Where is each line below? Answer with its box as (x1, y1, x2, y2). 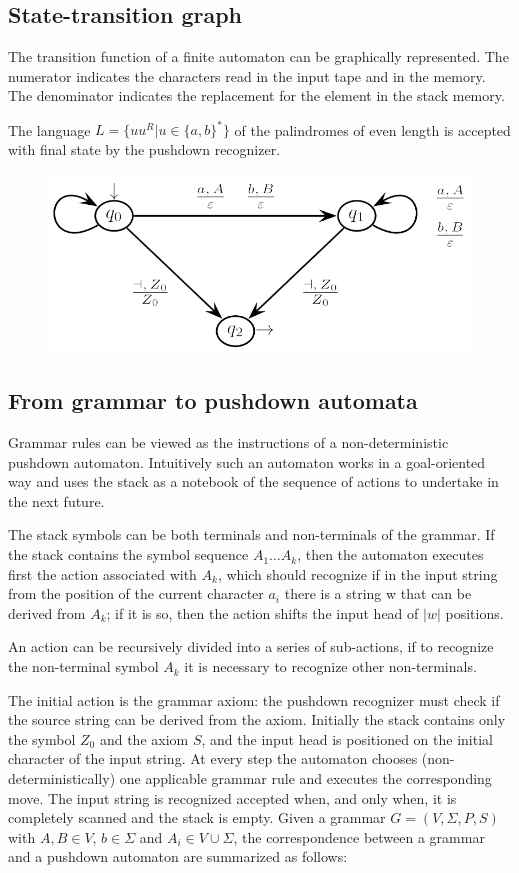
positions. (445, 602, 504, 623)
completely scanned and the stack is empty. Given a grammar (8, 807, 386, 828)
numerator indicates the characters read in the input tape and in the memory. (8, 65, 486, 86)
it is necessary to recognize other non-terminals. (184, 656, 477, 677)
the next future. (8, 490, 105, 511)
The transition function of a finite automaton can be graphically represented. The (8, 46, 509, 67)
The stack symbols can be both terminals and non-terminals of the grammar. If (8, 524, 495, 545)
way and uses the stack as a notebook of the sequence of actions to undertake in (8, 471, 499, 492)
